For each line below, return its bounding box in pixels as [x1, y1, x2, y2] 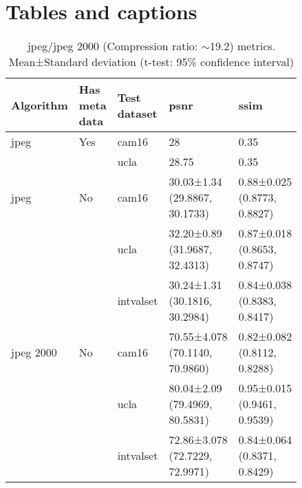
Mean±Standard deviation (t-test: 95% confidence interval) [8, 54, 294, 70]
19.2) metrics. [210, 38, 276, 54]
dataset [117, 105, 158, 121]
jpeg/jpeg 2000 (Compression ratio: [27, 38, 198, 54]
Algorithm [11, 97, 68, 114]
